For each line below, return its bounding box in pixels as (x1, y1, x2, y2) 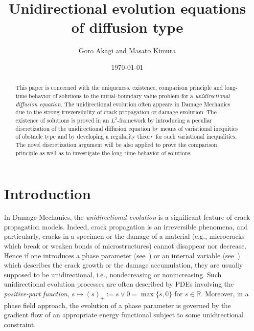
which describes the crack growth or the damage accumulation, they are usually (4, 260, 243, 270)
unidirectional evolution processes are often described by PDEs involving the (4, 279, 234, 289)
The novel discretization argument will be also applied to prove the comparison (15, 140, 217, 148)
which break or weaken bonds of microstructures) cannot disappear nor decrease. (4, 240, 247, 250)
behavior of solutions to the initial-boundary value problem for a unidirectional (28, 91, 230, 100)
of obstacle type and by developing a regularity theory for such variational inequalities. (15, 132, 237, 141)
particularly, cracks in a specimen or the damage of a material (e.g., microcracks (4, 231, 245, 241)
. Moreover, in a (201, 288, 249, 298)
